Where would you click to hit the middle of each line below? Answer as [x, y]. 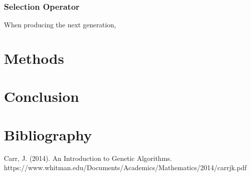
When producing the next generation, [60, 25]
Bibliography [48, 134]
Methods [34, 58]
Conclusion [42, 96]
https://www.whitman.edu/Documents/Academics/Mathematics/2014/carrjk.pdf [125, 167]
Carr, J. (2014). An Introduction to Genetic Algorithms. [88, 158]
